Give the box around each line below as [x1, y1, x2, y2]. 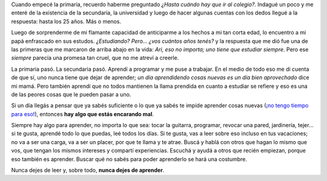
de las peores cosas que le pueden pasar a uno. [11, 91, 131, 98]
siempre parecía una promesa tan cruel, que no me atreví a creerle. [11, 54, 179, 62]
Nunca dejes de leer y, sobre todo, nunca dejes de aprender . [11, 166, 165, 174]
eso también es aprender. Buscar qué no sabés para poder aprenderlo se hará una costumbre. [11, 155, 248, 163]
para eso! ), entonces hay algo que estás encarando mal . [11, 110, 154, 117]
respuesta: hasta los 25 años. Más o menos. [11, 18, 121, 25]
